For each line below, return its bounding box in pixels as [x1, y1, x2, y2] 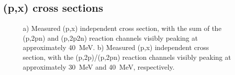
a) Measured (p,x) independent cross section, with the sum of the [23, 23, 222, 33]
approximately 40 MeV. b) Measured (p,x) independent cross [23, 42, 209, 52]
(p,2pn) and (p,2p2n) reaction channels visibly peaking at [23, 32, 198, 43]
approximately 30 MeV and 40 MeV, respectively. [23, 61, 175, 72]
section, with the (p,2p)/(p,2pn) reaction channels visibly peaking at [23, 51, 231, 62]
